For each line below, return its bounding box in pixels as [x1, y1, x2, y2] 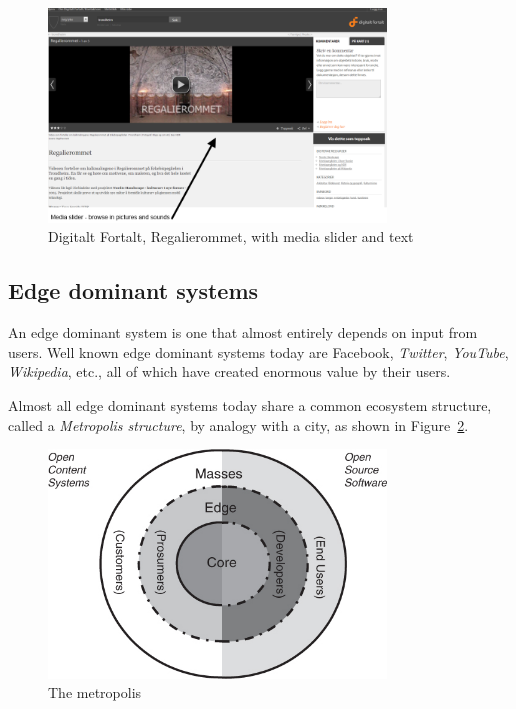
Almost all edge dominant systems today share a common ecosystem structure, [8, 394, 492, 415]
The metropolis [48, 682, 142, 703]
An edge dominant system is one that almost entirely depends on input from [8, 322, 478, 343]
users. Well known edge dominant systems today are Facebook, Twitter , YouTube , [8, 341, 509, 362]
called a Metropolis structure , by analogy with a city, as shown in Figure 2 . [8, 414, 469, 435]
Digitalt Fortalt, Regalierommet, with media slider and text [48, 226, 414, 247]
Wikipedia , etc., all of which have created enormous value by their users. [8, 361, 451, 382]
